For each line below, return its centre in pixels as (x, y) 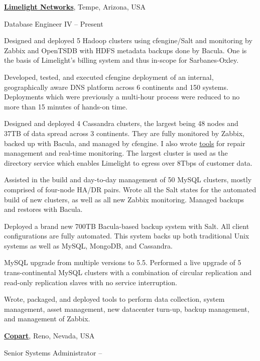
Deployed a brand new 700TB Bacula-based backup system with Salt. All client (127, 226)
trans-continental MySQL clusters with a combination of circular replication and (128, 272)
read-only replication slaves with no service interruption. (91, 282)
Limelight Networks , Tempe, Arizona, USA (75, 7)
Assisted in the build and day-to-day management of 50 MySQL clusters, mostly (128, 179)
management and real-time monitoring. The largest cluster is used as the (116, 153)
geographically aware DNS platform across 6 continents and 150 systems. (116, 87)
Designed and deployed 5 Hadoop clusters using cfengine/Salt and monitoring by (128, 40)
